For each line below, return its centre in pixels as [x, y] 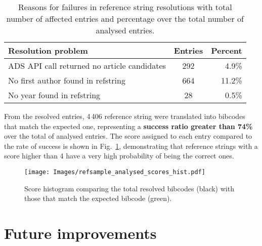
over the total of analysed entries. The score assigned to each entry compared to [128, 136]
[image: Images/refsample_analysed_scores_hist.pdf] [115, 172]
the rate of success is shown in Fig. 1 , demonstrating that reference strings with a [131, 146]
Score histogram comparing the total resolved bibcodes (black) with [129, 188]
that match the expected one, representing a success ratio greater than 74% [128, 126]
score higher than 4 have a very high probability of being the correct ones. [119, 156]
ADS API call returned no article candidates [87, 66]
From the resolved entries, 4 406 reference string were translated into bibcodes [125, 116]
